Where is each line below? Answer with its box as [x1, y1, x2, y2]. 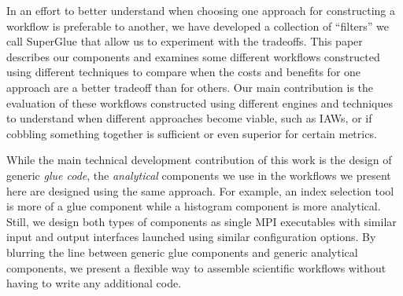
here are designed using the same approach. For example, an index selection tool [6, 182, 394, 199]
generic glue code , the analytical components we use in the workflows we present [6, 166, 391, 183]
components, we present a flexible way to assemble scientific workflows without [6, 259, 386, 276]
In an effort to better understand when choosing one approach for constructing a [6, 2, 395, 18]
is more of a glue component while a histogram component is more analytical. [6, 198, 381, 214]
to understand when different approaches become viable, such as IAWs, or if [6, 110, 372, 126]
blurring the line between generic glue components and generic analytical [6, 243, 358, 260]
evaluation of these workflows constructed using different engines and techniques [6, 94, 393, 111]
